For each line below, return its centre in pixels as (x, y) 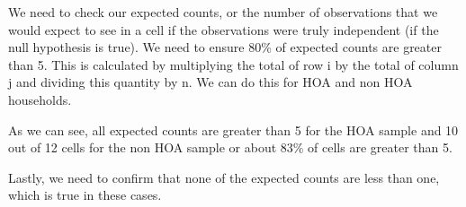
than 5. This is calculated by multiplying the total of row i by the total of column (233, 64)
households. (40, 99)
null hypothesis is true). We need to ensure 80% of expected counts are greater (225, 47)
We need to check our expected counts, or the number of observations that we (223, 12)
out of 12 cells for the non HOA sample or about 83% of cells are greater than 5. (230, 147)
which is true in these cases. (85, 195)
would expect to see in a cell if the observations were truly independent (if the (224, 29)
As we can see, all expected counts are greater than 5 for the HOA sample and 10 (233, 129)
